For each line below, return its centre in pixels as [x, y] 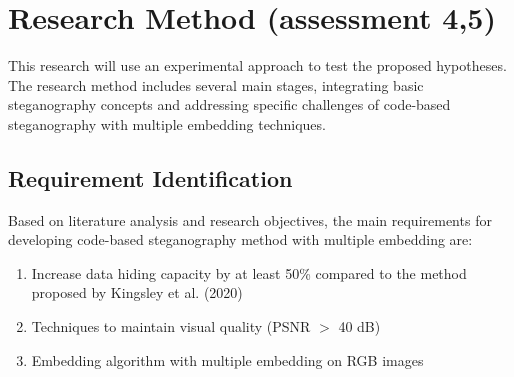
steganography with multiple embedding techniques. [167, 123]
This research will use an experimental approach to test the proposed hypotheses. [257, 65]
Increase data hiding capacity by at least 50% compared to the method [249, 272]
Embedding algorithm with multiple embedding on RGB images [227, 359]
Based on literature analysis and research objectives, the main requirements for [250, 219]
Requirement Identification [150, 177]
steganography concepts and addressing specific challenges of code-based [229, 104]
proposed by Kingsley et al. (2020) [137, 292]
